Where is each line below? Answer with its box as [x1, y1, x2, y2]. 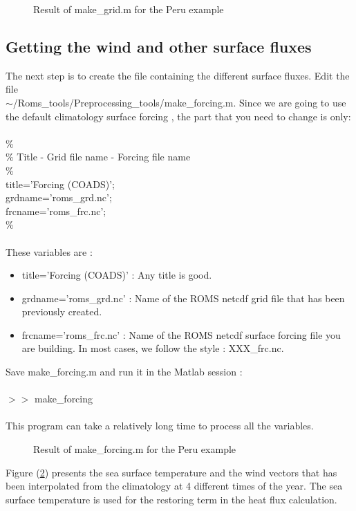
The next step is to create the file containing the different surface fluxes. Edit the [6, 68, 350, 82]
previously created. [21, 304, 102, 319]
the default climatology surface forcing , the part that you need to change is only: [6, 109, 351, 123]
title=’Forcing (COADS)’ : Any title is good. [21, 268, 212, 282]
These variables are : [6, 244, 93, 259]
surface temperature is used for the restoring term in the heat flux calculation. [6, 492, 337, 506]
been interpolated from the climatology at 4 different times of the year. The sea [6, 479, 343, 493]
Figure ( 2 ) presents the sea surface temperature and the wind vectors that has [6, 465, 337, 479]
